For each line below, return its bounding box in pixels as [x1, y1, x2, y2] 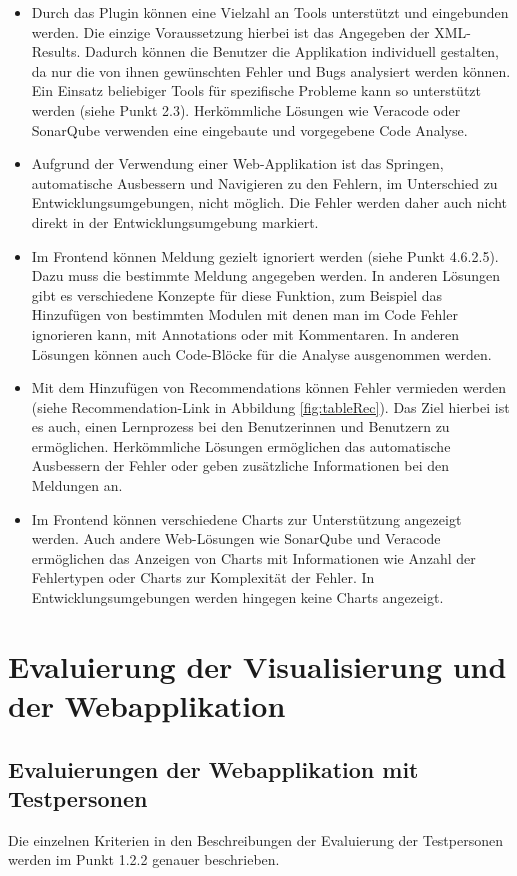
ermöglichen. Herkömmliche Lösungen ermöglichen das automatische [31, 435, 451, 456]
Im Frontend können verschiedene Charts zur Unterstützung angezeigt [31, 508, 462, 529]
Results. [31, 41, 81, 62]
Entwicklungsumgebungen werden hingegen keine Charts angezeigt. [31, 587, 444, 608]
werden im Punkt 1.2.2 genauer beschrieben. [8, 849, 280, 870]
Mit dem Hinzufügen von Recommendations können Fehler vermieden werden [31, 377, 507, 398]
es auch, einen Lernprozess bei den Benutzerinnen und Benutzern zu [31, 416, 450, 437]
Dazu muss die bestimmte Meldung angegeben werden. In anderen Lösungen [31, 265, 500, 286]
